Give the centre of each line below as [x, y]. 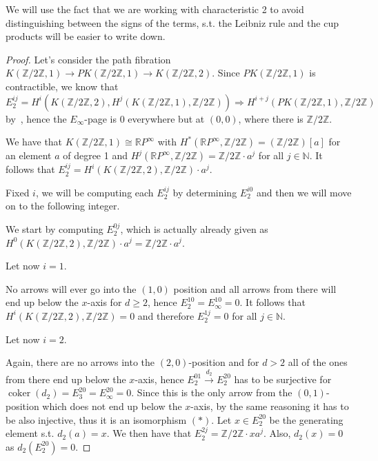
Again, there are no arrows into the [80, 362]
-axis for [105, 302]
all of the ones [318, 362]
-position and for [224, 362]
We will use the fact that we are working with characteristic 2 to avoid [155, 9]
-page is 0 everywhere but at [145, 118]
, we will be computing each [94, 192]
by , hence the [36, 118]
